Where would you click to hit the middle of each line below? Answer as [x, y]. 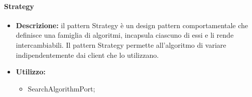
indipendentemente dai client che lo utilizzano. [87, 55]
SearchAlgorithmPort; [61, 88]
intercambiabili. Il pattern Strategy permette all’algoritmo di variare [121, 44]
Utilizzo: [31, 72]
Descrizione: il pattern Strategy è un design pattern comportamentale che [132, 25]
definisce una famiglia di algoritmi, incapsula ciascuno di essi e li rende [125, 35]
